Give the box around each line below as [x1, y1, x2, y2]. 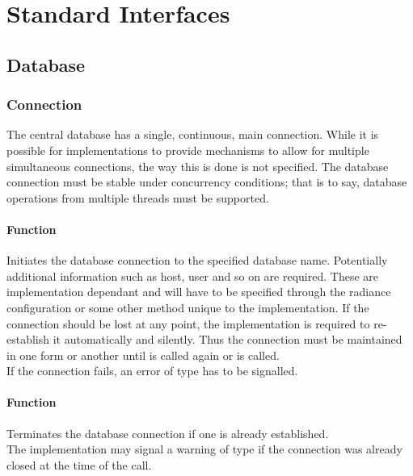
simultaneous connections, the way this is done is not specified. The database [6, 157, 389, 174]
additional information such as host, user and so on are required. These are [6, 267, 378, 284]
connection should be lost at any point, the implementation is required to [6, 315, 370, 332]
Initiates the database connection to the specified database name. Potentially [6, 252, 388, 269]
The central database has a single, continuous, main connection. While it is [6, 126, 379, 143]
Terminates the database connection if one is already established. [6, 424, 329, 441]
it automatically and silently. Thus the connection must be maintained [53, 331, 402, 348]
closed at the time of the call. [6, 456, 152, 473]
